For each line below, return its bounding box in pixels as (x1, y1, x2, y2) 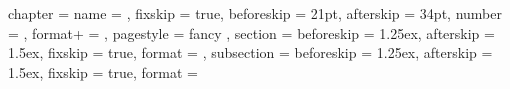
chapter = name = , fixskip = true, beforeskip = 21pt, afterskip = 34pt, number (8, 3, 502, 23)
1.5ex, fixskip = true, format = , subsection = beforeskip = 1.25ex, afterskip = (8, 42, 493, 63)
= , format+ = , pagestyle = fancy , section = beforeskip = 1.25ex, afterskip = (8, 22, 495, 43)
